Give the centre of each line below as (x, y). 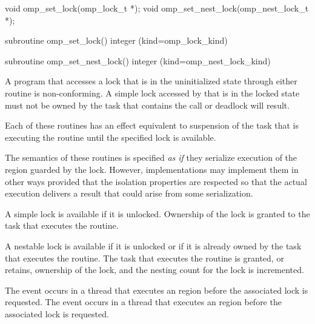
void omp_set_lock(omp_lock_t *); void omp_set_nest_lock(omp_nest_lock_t (157, 8)
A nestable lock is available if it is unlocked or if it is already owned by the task (153, 245)
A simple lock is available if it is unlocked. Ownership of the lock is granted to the (157, 213)
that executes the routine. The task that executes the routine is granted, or (144, 258)
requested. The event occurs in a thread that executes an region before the (143, 302)
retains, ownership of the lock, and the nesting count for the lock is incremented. (154, 270)
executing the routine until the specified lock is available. (111, 137)
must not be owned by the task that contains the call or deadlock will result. (148, 105)
